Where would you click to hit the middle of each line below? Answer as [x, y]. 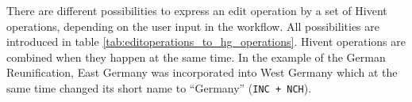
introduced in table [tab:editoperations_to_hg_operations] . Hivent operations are [206, 42]
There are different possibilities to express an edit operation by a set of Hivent [197, 10]
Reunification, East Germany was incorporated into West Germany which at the [202, 72]
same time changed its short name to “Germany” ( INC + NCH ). [159, 87]
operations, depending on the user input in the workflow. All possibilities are [193, 26]
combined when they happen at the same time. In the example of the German [196, 57]
